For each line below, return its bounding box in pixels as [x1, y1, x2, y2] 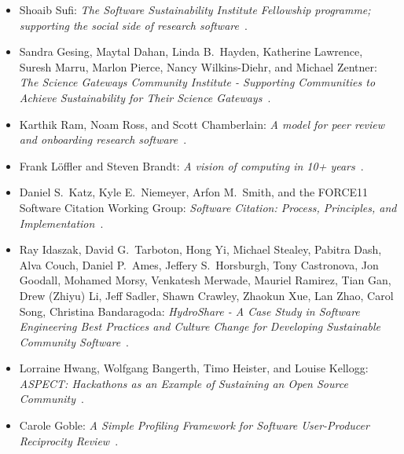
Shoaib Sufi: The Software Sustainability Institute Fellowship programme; [19, 2, 371, 17]
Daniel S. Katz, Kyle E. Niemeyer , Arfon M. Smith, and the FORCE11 [19, 184, 369, 200]
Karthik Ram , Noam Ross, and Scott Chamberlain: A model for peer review [19, 115, 385, 132]
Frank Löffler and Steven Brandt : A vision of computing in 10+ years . [19, 157, 364, 174]
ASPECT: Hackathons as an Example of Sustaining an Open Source [19, 375, 348, 391]
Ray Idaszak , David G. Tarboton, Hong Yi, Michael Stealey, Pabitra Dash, [19, 241, 382, 258]
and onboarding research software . [19, 131, 187, 148]
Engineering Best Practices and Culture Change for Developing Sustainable [19, 318, 380, 335]
